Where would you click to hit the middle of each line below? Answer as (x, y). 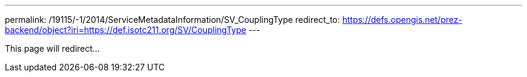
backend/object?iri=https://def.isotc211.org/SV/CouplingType (126, 30)
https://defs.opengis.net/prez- (402, 20)
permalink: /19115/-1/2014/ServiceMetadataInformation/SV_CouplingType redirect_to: (173, 20)
